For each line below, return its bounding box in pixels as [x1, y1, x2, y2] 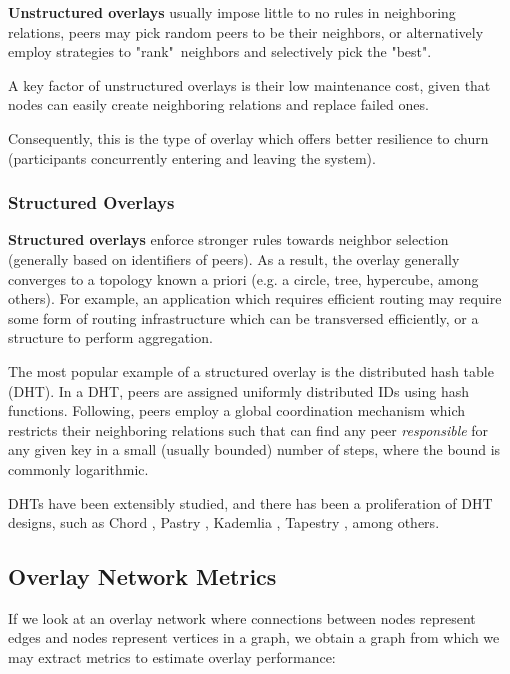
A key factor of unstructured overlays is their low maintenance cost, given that [8, 74, 491, 95]
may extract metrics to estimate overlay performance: [8, 647, 336, 668]
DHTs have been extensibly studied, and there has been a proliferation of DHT [8, 492, 493, 513]
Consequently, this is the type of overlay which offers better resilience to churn [8, 127, 489, 148]
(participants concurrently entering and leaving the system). [8, 147, 376, 168]
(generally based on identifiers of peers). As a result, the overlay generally [8, 248, 460, 269]
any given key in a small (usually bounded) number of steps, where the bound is [8, 439, 501, 460]
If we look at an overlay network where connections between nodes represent [8, 607, 476, 628]
